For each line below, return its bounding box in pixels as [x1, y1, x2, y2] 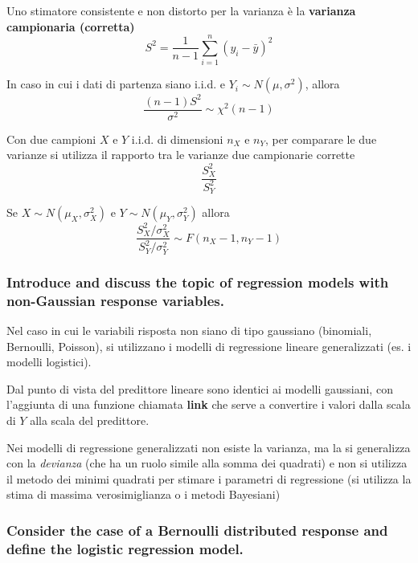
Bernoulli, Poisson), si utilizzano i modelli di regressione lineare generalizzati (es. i [6, 337, 412, 354]
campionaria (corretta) [6, 18, 135, 35]
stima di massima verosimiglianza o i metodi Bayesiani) [6, 486, 281, 503]
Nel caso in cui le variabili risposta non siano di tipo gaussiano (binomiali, [6, 322, 372, 339]
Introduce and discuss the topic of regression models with [6, 271, 389, 292]
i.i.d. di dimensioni [131, 130, 223, 147]
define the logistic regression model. [6, 538, 244, 558]
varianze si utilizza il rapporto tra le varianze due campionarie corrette [6, 146, 355, 163]
